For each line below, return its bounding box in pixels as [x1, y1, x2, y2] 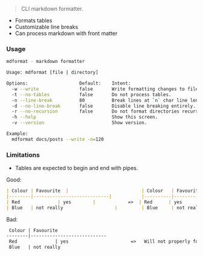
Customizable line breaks [14, 24, 79, 30]
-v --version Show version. [11, 120, 147, 126]
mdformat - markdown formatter [6, 59, 85, 65]
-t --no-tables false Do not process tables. [11, 91, 172, 97]
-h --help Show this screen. [11, 114, 158, 120]
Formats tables [14, 17, 53, 24]
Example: [6, 131, 28, 137]
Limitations [6, 151, 40, 159]
